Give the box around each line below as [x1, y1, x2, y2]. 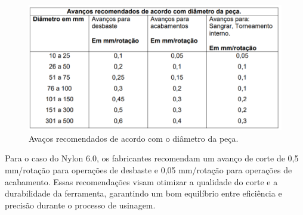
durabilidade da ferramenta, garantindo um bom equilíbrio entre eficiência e [5, 187, 282, 200]
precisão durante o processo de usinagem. [5, 198, 156, 211]
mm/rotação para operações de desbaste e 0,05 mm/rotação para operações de [5, 163, 292, 176]
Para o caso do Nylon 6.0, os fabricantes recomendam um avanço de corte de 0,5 [5, 152, 299, 164]
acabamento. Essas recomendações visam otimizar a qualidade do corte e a [5, 175, 278, 188]
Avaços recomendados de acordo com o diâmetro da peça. [29, 132, 239, 144]
